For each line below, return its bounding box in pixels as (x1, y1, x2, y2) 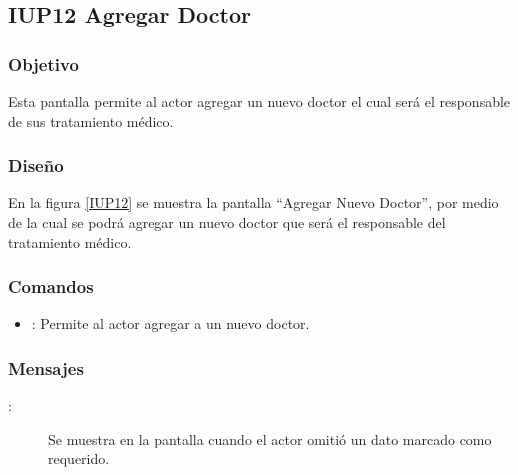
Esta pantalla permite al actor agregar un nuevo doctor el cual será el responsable (8, 91, 511, 111)
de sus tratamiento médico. (8, 110, 174, 131)
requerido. (48, 448, 110, 469)
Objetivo (8, 51, 79, 76)
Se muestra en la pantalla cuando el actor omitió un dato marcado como (48, 428, 492, 449)
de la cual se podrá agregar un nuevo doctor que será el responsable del (8, 212, 446, 232)
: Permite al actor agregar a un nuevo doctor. (31, 313, 310, 334)
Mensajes (8, 355, 84, 380)
